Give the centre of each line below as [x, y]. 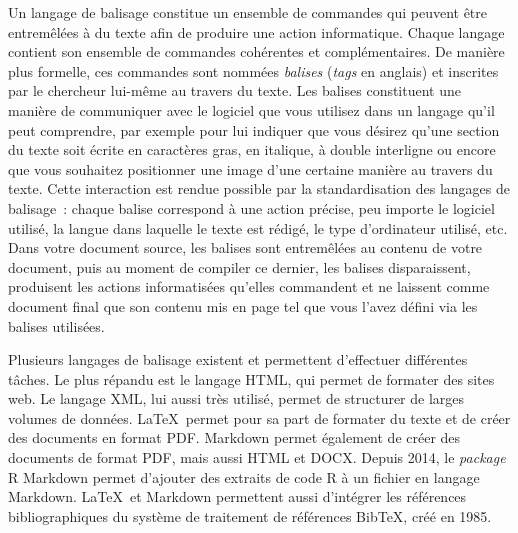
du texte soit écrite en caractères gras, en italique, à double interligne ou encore [252, 149]
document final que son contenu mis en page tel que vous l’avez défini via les [243, 305]
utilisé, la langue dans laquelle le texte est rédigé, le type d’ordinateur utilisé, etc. [258, 227]
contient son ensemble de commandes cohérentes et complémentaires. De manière [256, 51]
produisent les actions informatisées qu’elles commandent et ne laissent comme [249, 286]
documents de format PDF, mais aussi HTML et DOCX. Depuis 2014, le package [257, 457]
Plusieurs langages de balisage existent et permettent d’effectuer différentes [238, 359]
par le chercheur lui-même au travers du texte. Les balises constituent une [234, 90]
